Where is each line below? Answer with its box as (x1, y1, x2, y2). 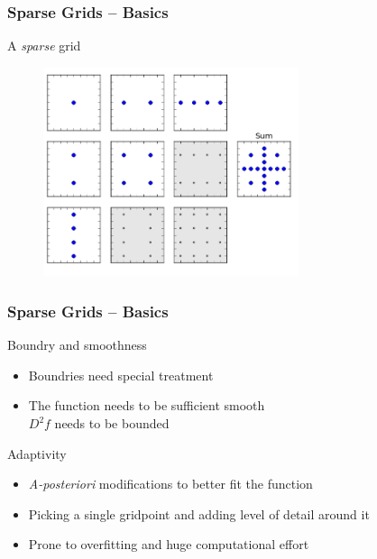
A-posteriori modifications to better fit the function (28, 474, 313, 493)
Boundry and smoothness (7, 335, 147, 354)
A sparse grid (7, 36, 81, 55)
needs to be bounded (54, 414, 170, 433)
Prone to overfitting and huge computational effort (28, 535, 309, 554)
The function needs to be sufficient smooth (28, 396, 265, 415)
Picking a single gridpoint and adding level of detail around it (28, 504, 370, 523)
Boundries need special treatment (28, 365, 214, 384)
